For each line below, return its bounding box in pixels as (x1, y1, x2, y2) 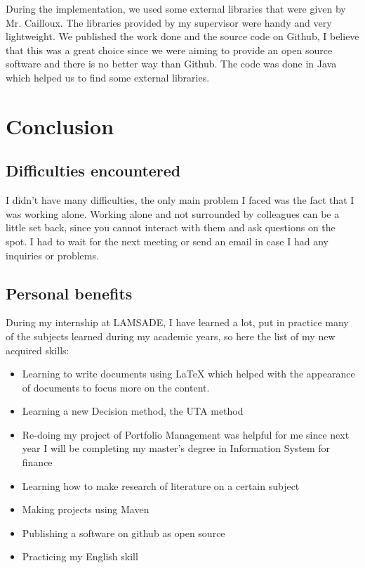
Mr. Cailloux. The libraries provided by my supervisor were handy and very (6, 15, 332, 30)
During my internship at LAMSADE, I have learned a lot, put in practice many (6, 315, 349, 330)
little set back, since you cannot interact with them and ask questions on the (6, 220, 336, 235)
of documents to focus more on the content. (22, 380, 210, 394)
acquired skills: (6, 342, 69, 357)
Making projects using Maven (22, 502, 150, 517)
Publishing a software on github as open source (22, 525, 225, 540)
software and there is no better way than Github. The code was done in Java (6, 56, 337, 71)
